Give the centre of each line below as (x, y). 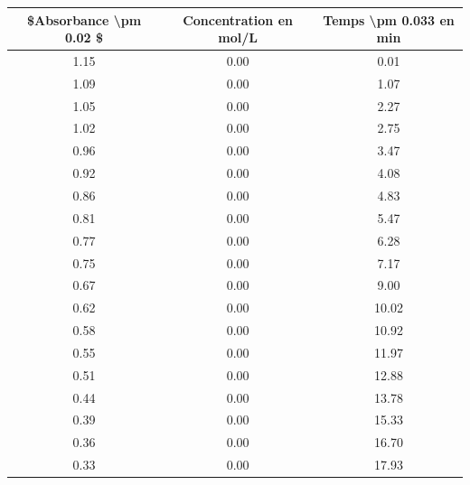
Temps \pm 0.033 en (389, 19)
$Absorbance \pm (84, 19)
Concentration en (238, 19)
